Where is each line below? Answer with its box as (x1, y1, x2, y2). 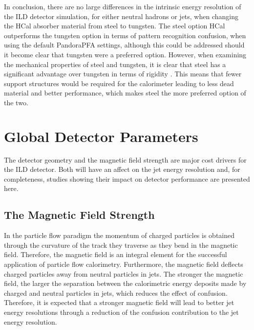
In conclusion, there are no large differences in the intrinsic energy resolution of (4, 1, 241, 11)
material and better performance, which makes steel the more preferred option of (4, 88, 246, 98)
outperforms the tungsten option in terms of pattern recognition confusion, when (4, 30, 246, 40)
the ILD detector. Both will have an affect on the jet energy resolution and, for (4, 164, 240, 174)
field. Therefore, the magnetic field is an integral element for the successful (4, 249, 227, 259)
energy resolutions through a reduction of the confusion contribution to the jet (4, 306, 239, 317)
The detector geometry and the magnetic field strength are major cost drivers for (4, 154, 247, 165)
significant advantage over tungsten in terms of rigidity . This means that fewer (4, 69, 242, 79)
